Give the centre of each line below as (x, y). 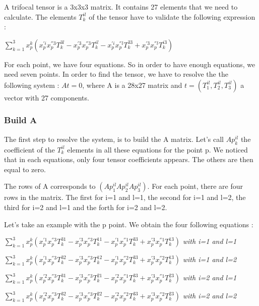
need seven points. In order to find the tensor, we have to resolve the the (116, 74)
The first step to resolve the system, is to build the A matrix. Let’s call (114, 139)
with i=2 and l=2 (210, 296)
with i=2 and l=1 (210, 277)
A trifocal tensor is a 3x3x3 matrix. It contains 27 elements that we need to (121, 7)
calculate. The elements (40, 16)
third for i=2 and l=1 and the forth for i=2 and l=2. (86, 207)
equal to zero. (25, 169)
